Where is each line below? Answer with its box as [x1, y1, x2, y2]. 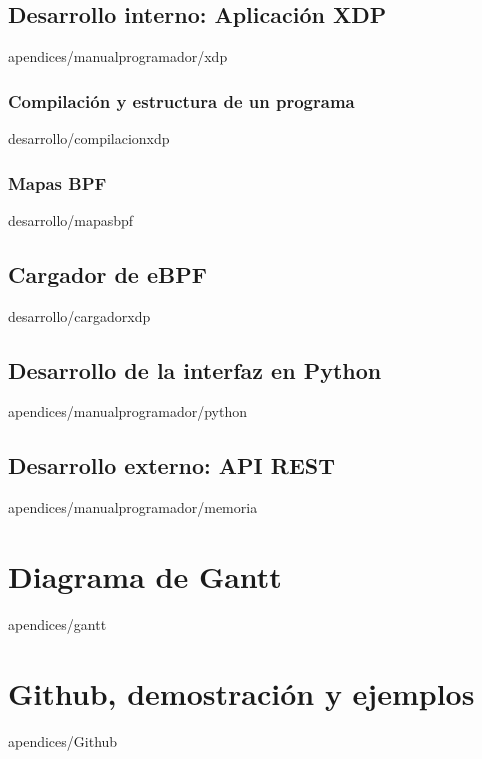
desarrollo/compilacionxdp [8, 128, 170, 149]
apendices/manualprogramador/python [8, 401, 248, 422]
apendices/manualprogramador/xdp [8, 46, 228, 67]
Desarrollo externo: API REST [8, 450, 335, 481]
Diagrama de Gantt [8, 556, 282, 596]
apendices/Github [8, 730, 118, 751]
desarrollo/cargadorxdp [8, 305, 151, 326]
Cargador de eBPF [8, 258, 207, 289]
